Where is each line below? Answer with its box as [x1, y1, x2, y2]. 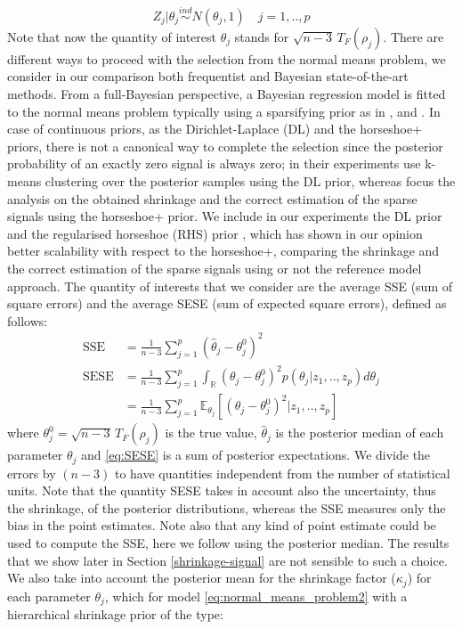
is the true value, [165, 423, 257, 442]
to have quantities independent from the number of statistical [114, 463, 450, 482]
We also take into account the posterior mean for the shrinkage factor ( [7, 568, 396, 587]
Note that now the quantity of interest [7, 27, 217, 45]
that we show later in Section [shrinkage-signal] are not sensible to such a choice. [7, 551, 448, 569]
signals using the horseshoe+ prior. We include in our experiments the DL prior [7, 207, 442, 225]
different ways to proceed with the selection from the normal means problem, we [7, 49, 446, 68]
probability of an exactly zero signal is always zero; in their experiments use [7, 154, 421, 173]
